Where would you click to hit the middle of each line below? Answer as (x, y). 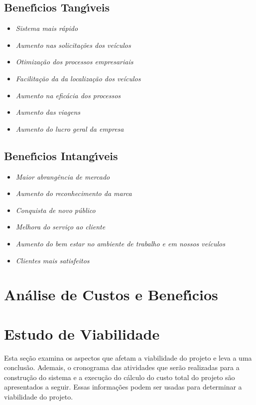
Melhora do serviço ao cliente (61, 227)
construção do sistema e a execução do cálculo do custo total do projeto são (120, 377)
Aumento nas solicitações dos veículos (73, 45)
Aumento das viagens (48, 112)
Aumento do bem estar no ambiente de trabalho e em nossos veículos (120, 243)
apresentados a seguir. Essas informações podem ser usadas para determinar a (123, 387)
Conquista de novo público (56, 210)
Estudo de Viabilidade (82, 333)
